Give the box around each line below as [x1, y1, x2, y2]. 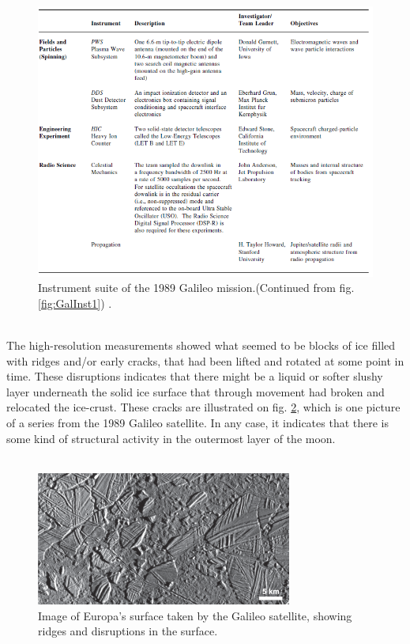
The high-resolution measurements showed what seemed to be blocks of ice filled [6, 337, 396, 354]
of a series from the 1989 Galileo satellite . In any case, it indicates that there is [6, 415, 389, 431]
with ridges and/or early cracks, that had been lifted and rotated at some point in [6, 352, 404, 369]
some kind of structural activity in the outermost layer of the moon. [6, 430, 336, 446]
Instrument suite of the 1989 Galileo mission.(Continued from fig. [38, 279, 355, 296]
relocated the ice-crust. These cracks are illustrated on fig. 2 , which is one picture [6, 399, 401, 415]
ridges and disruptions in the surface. [38, 623, 218, 639]
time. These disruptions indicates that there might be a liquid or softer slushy [6, 368, 383, 385]
